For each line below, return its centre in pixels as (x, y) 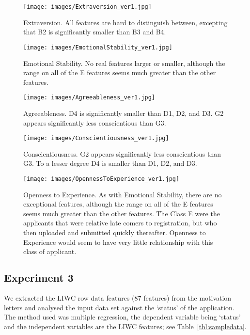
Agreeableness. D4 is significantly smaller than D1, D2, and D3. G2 (124, 113)
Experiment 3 (39, 278)
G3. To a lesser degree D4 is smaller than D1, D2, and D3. (110, 163)
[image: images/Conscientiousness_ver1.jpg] (96, 138)
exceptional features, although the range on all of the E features (118, 204)
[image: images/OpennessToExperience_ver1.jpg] (102, 179)
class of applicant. (50, 251)
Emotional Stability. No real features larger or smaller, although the (124, 63)
